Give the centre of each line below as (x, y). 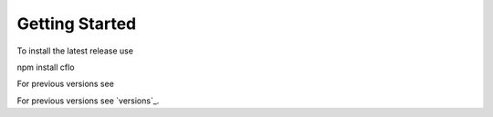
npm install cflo (46, 67)
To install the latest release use (75, 51)
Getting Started (77, 24)
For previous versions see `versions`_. (88, 101)
